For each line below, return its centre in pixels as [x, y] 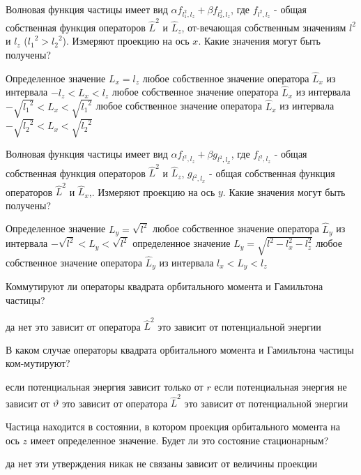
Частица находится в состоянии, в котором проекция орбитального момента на [173, 426]
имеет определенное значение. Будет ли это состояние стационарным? [179, 440]
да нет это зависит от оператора [73, 326]
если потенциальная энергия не [281, 387]
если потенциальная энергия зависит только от [105, 387]
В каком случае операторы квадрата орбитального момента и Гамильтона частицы [180, 349]
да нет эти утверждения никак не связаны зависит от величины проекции [162, 463]
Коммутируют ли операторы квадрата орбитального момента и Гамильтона [164, 286]
